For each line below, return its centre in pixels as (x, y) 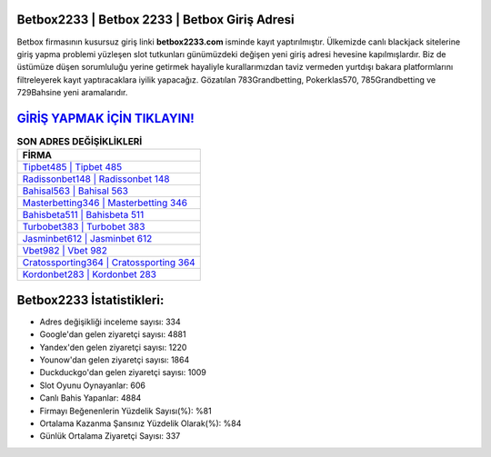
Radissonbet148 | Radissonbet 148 (96, 179)
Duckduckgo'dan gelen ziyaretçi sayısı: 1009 (123, 373)
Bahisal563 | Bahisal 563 (75, 191)
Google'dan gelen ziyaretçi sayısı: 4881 (113, 334)
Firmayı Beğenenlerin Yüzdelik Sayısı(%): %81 (126, 411)
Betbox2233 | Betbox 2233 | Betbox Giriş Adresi (155, 20)
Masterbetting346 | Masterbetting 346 (105, 203)
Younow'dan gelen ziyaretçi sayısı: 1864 (115, 360)
